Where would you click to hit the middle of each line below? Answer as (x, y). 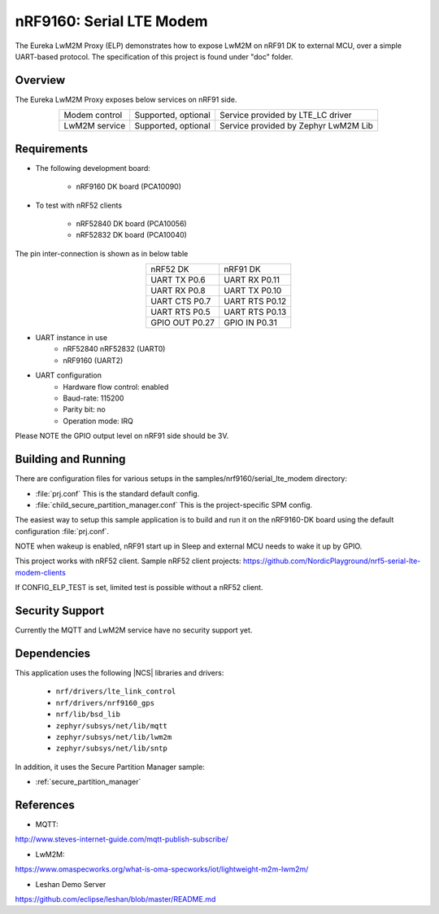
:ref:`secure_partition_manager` (88, 782)
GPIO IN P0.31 (251, 323)
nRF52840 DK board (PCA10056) (131, 223)
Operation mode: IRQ (98, 421)
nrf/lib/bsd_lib (88, 715)
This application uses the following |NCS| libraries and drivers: (120, 673)
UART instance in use (72, 338)
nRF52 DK (170, 269)
